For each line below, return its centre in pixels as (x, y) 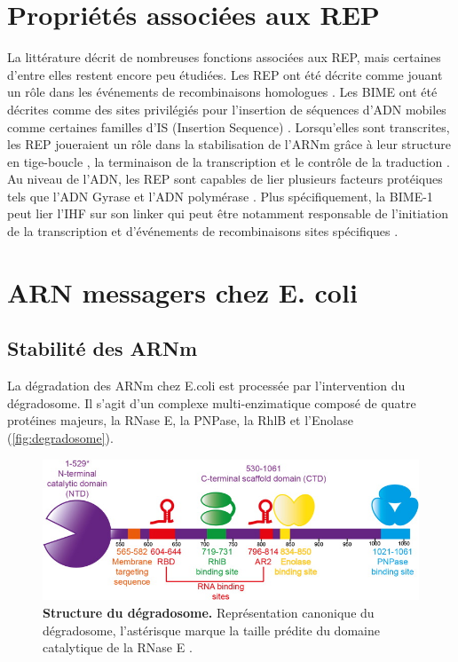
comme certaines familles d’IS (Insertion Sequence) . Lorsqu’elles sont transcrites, (229, 126)
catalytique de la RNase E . (118, 647)
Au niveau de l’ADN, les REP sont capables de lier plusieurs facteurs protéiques (225, 179)
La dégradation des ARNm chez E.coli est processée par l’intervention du (206, 386)
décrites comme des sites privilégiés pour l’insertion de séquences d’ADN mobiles (227, 109)
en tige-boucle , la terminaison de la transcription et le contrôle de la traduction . (229, 161)
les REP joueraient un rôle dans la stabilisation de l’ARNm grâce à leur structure (229, 144)
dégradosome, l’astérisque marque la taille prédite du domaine (211, 630)
